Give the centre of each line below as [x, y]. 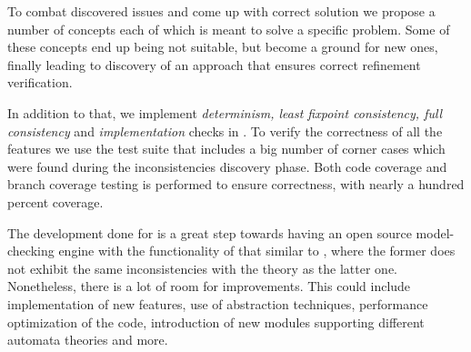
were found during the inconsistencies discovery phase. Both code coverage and [227, 166]
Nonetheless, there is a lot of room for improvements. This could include [209, 286]
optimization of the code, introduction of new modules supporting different [216, 322]
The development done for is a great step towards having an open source [210, 232]
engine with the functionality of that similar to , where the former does [257, 251]
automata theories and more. [88, 340]
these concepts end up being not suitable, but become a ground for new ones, [223, 47]
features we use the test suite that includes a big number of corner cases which [226, 149]
